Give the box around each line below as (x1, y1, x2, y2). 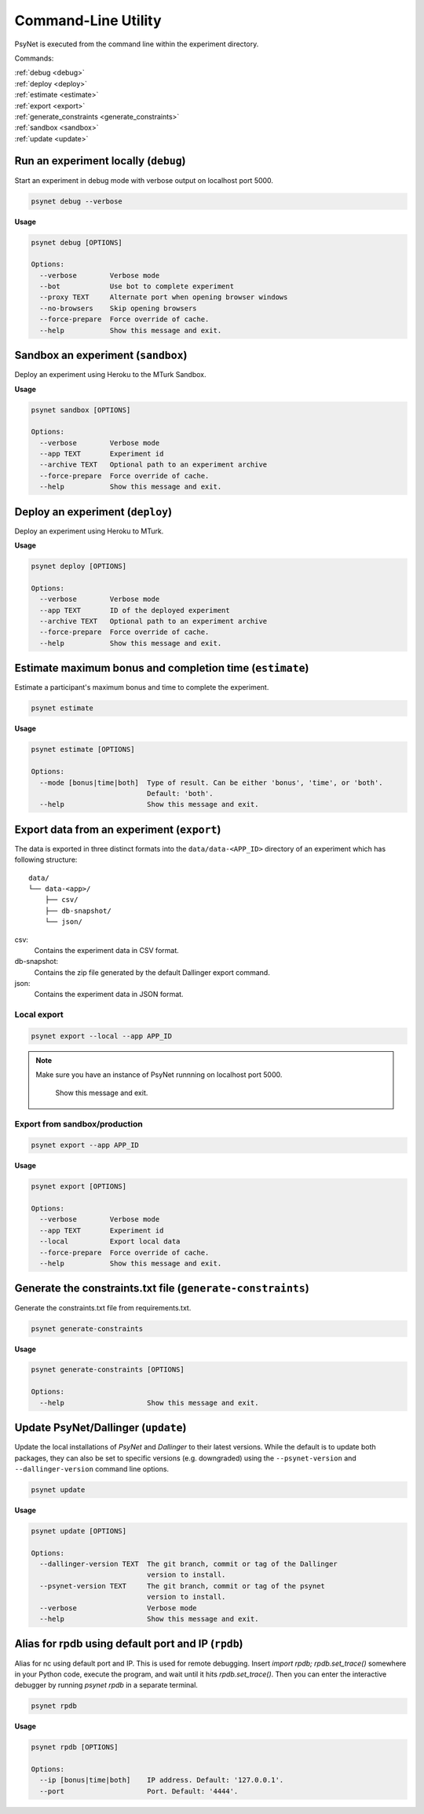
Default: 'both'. (146, 789, 214, 797)
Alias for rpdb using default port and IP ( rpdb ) (14, 1637, 243, 1651)
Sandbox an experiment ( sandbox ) (14, 349, 188, 362)
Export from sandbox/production (14, 1118, 143, 1129)
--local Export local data (39, 1237, 181, 1246)
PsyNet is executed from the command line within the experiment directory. (14, 39, 259, 49)
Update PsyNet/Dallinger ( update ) (14, 1421, 187, 1435)
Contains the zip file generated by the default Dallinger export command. (34, 967, 270, 977)
